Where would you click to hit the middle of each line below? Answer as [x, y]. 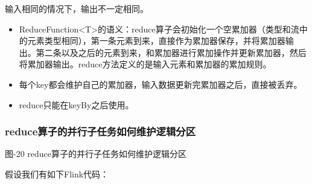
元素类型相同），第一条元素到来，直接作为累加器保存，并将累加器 [156, 41]
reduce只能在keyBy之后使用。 [76, 104]
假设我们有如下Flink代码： [57, 173]
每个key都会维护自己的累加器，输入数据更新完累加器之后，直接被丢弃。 [161, 84]
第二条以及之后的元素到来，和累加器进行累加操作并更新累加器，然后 [171, 52]
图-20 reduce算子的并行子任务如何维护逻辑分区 [96, 154]
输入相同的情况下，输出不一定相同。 [77, 8]
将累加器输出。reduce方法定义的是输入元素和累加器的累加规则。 [145, 64]
